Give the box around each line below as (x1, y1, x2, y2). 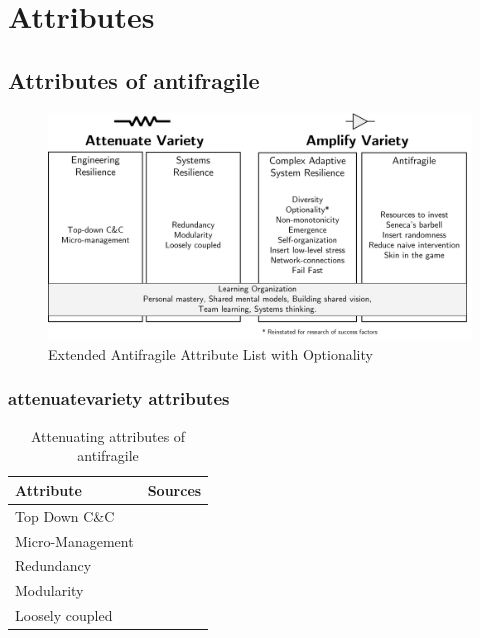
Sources (147, 479, 202, 500)
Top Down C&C (15, 505, 115, 526)
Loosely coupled (15, 605, 113, 626)
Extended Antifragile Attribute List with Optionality (48, 343, 373, 364)
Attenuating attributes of (30, 425, 186, 446)
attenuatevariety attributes (8, 386, 230, 411)
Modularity (15, 580, 84, 601)
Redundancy (15, 555, 92, 576)
